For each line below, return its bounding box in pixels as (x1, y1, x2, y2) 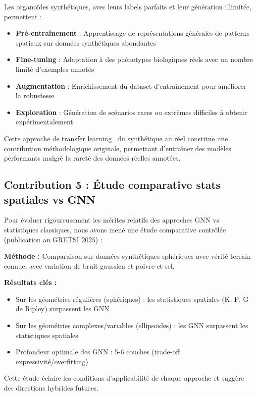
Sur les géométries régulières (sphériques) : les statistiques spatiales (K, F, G (15, 293, 249, 304)
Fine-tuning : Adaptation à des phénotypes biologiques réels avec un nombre (15, 54, 253, 64)
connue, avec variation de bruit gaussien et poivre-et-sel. (4, 260, 175, 271)
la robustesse (15, 90, 54, 101)
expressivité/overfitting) (15, 356, 88, 366)
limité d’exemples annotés (15, 63, 94, 74)
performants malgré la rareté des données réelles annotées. (4, 153, 181, 163)
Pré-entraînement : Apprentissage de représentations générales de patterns (15, 28, 250, 38)
